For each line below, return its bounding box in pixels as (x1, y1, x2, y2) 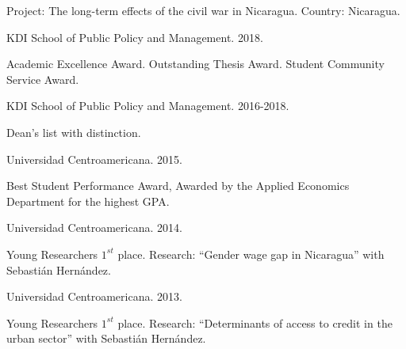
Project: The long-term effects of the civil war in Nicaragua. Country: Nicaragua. (6, 2, 400, 18)
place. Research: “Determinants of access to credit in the (117, 314, 393, 331)
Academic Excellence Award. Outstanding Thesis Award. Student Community (6, 55, 385, 72)
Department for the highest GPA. (6, 192, 170, 209)
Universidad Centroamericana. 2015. (6, 150, 182, 167)
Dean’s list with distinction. (6, 123, 141, 140)
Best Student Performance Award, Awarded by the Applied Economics (6, 177, 350, 194)
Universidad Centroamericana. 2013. (6, 288, 182, 305)
